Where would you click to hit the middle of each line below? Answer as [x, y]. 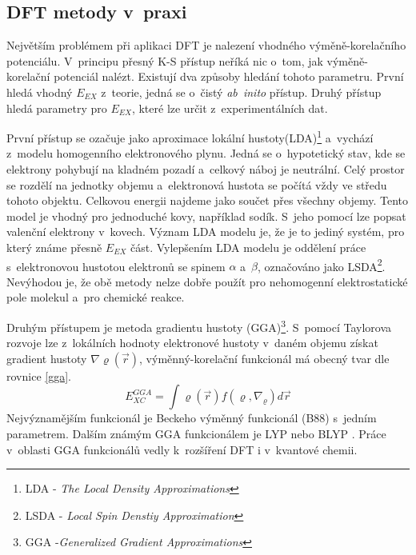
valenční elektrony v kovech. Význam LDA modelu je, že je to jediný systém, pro [206, 232]
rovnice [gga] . [39, 375]
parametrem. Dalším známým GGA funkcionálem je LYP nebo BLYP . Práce [196, 434]
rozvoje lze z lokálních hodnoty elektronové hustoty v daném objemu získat [192, 343]
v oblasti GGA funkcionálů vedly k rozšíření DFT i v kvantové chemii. [182, 449]
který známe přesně [54, 247]
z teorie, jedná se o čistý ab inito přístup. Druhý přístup [241, 92]
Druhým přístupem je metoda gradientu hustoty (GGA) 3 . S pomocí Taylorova [199, 326]
